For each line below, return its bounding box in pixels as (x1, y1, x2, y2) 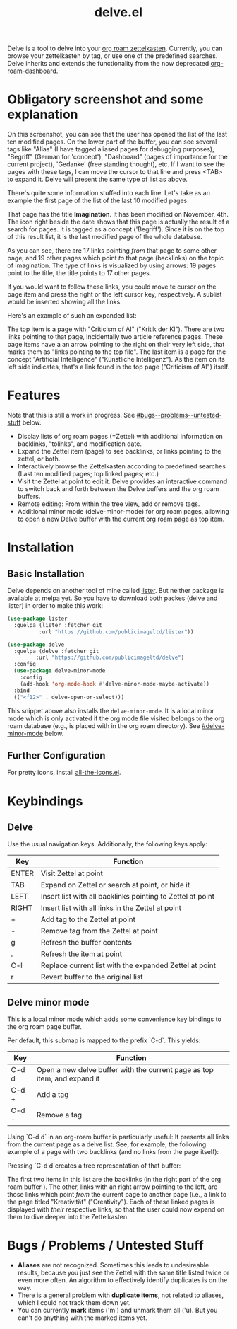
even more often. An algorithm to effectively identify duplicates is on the (17, 1276, 228, 1284)
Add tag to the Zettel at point (40, 914, 136, 924)
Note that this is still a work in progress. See (7, 411, 135, 420)
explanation (7, 107, 78, 122)
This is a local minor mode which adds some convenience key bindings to (7, 1015, 222, 1023)
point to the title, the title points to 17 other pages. (7, 269, 152, 277)
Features (7, 387, 61, 403)
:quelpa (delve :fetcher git (13, 648, 99, 655)
